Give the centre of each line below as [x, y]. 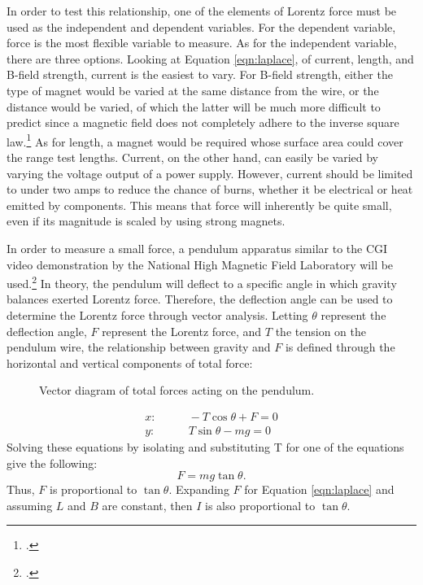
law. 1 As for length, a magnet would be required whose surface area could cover [205, 140]
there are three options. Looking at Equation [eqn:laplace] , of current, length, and [210, 58]
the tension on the [321, 331]
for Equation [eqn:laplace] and [319, 489]
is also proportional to [260, 505]
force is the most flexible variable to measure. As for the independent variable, [202, 43]
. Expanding [199, 489]
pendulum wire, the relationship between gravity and [139, 347]
